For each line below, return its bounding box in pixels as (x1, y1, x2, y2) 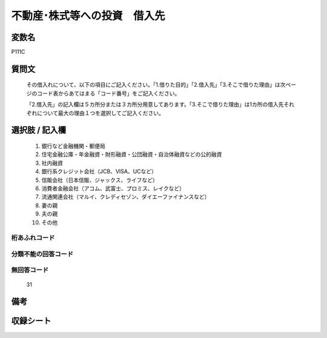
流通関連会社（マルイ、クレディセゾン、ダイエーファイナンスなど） (41, 193, 210, 200)
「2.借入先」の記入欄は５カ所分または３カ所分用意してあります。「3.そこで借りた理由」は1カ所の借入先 (26, 101, 284, 108)
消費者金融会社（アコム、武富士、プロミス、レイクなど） (41, 185, 185, 192)
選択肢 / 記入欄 (11, 125, 67, 136)
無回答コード (11, 266, 49, 274)
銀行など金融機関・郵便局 (41, 142, 105, 150)
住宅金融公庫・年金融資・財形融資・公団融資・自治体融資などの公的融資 (41, 151, 222, 158)
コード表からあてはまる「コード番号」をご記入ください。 (36, 90, 180, 97)
